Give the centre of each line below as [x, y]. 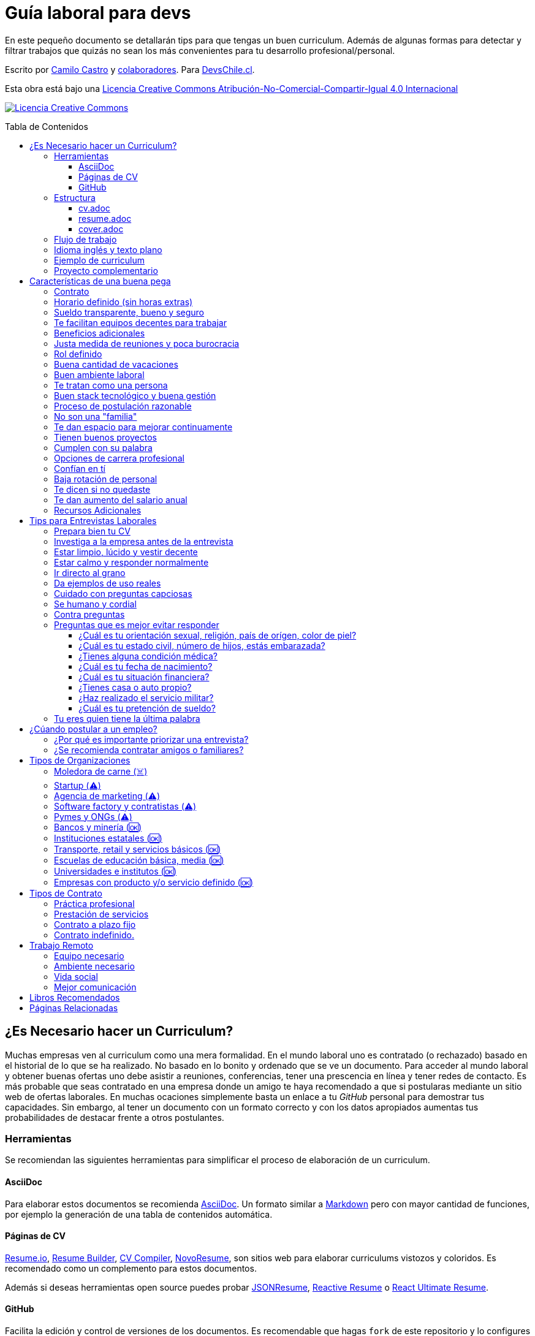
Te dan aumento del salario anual [121, 499]
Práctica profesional [94, 903]
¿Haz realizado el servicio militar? [146, 697]
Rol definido [78, 354]
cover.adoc [101, 229]
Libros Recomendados [75, 997]
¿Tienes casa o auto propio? [135, 687]
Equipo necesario [89, 955]
